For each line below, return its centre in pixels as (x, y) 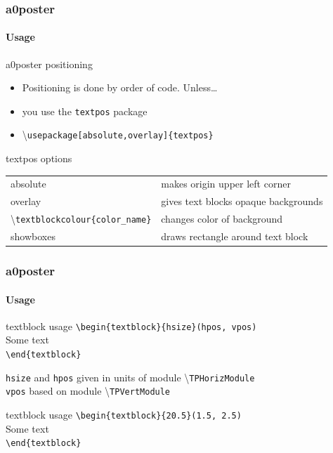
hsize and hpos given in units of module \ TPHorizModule (130, 377)
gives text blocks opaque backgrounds (242, 201)
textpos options (39, 158)
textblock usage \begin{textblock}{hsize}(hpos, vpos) (131, 326)
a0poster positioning (49, 64)
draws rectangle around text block (235, 236)
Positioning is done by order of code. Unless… (120, 87)
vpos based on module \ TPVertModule (88, 391)
